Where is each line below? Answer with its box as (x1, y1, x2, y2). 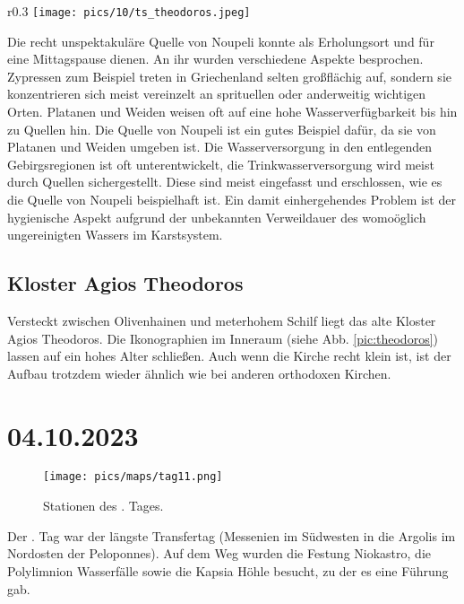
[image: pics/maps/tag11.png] (43, 470, 223, 484)
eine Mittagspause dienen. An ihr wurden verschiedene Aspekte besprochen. (7, 49, 424, 68)
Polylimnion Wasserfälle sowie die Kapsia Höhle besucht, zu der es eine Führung (7, 561, 449, 580)
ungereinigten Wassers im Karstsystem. (7, 225, 223, 244)
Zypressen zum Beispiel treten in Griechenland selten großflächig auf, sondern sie (7, 66, 451, 85)
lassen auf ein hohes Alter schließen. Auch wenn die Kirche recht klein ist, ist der (7, 346, 451, 365)
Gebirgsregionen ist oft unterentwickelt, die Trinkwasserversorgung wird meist (7, 154, 434, 173)
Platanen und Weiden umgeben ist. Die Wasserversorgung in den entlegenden (7, 137, 433, 156)
